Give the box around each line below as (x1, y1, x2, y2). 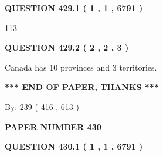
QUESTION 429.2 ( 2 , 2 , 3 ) (5, 41, 129, 54)
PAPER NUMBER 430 (5, 120, 101, 132)
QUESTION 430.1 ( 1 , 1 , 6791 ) (5, 140, 143, 152)
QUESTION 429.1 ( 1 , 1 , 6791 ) (5, 2, 143, 14)
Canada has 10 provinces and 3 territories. (5, 61, 157, 73)
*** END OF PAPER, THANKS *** (5, 81, 159, 93)
